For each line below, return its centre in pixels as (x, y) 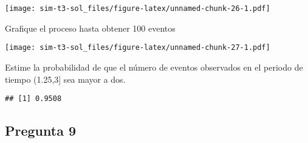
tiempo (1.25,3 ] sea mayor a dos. (65, 79)
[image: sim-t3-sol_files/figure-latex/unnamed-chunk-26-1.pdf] (138, 9)
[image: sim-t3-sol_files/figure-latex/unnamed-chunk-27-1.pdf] (138, 48)
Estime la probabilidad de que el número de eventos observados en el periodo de (154, 67)
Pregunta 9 (41, 131)
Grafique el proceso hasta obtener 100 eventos (90, 28)
